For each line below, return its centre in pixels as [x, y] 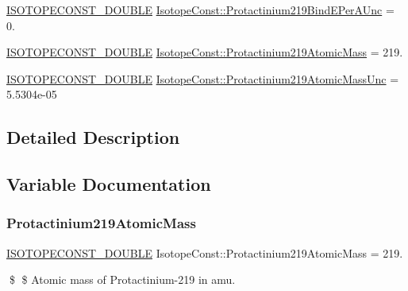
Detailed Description [93, 137]
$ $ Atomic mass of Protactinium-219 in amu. [122, 279]
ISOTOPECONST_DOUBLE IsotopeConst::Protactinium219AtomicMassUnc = [203, 78]
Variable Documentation [109, 184]
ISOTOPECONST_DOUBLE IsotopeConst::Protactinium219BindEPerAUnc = [200, 10]
